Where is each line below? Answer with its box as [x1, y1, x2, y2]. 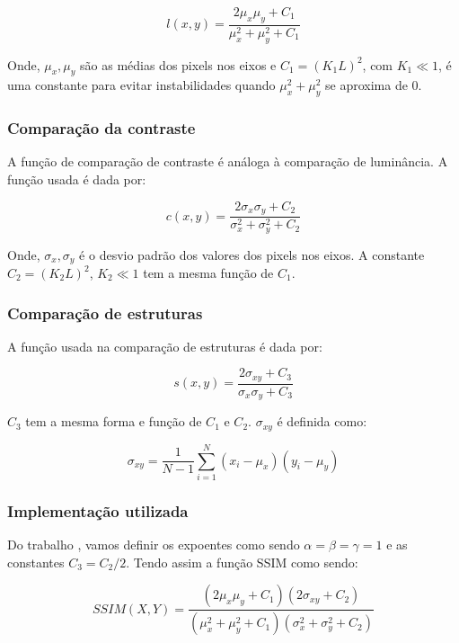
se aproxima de [325, 76, 408, 94]
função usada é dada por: [7, 170, 146, 189]
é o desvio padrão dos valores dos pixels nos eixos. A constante [79, 245, 425, 263]
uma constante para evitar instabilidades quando [7, 76, 276, 94]
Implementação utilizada [7, 499, 189, 522]
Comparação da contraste [7, 117, 196, 139]
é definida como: [277, 412, 367, 431]
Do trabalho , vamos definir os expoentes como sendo [7, 535, 300, 554]
